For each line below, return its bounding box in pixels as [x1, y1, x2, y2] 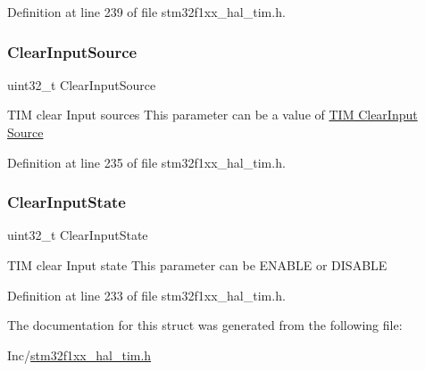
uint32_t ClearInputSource [7, 75, 156, 94]
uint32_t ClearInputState [7, 226, 148, 244]
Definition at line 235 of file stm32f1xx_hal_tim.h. [7, 153, 286, 171]
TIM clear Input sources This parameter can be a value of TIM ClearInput [7, 105, 418, 124]
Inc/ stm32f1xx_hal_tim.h [7, 345, 152, 364]
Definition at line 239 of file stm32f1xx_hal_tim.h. [7, 3, 286, 21]
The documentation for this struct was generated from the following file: [7, 316, 403, 334]
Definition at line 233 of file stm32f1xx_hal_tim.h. [7, 285, 286, 304]
